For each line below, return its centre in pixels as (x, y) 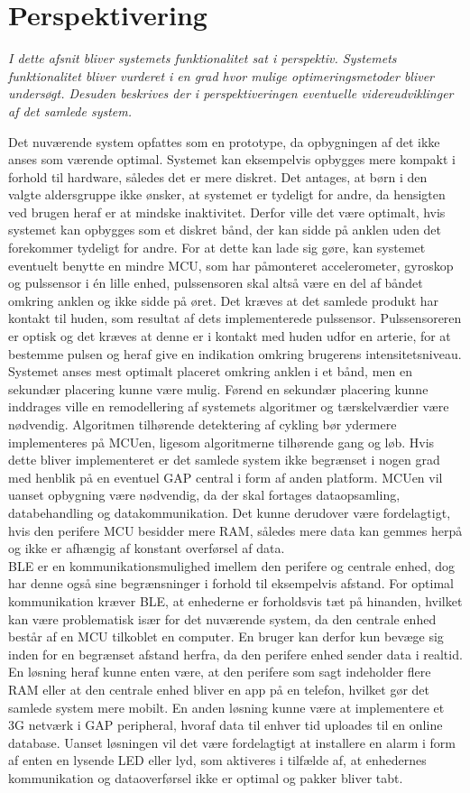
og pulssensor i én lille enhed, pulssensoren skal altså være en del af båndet (216, 283)
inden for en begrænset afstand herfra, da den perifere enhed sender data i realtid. (235, 654)
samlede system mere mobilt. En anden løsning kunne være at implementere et (226, 707)
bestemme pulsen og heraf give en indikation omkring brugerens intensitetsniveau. (235, 353)
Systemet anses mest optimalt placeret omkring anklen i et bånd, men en (210, 371)
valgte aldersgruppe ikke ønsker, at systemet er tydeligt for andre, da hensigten (227, 194)
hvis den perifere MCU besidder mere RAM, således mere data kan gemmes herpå (235, 530)
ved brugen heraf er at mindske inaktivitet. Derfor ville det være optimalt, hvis (227, 212)
